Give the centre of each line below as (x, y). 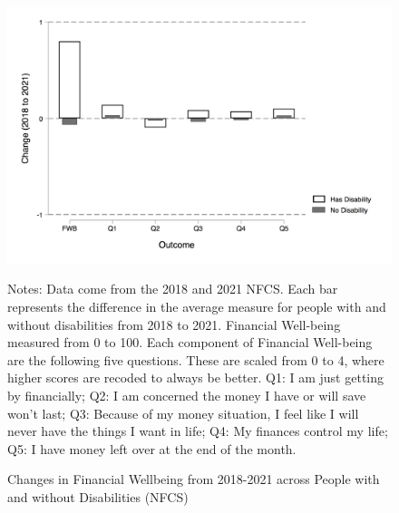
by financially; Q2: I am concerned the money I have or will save (187, 395)
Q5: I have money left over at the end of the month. (152, 448)
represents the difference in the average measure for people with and (197, 306)
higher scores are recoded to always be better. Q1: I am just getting (196, 377)
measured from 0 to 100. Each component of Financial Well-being (190, 342)
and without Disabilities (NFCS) (98, 496)
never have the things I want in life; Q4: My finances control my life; (198, 431)
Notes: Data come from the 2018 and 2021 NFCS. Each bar (173, 289)
